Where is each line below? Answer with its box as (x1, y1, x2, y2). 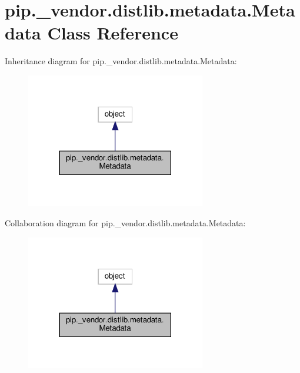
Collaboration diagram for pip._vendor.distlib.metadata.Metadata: (5, 216, 246, 229)
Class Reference (47, 21, 178, 45)
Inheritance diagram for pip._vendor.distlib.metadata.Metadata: (5, 55, 237, 67)
